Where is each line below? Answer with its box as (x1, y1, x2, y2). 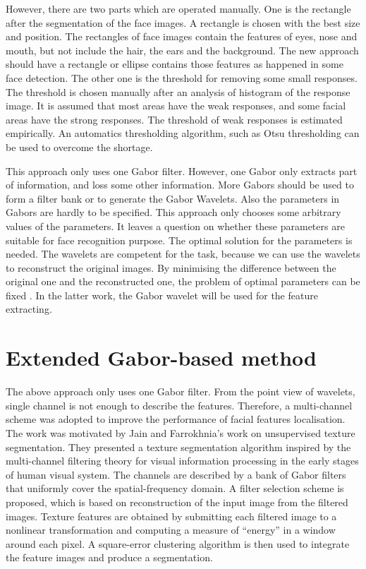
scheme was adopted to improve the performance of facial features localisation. (6, 412, 346, 426)
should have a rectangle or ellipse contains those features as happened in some (6, 56, 343, 71)
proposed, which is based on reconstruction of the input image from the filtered (6, 494, 348, 509)
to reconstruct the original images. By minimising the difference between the (6, 260, 336, 275)
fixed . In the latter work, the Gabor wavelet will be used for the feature (6, 287, 318, 302)
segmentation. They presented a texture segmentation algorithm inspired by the (6, 439, 351, 454)
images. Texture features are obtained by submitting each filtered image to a (6, 508, 337, 523)
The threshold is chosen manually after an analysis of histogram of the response (6, 84, 350, 99)
